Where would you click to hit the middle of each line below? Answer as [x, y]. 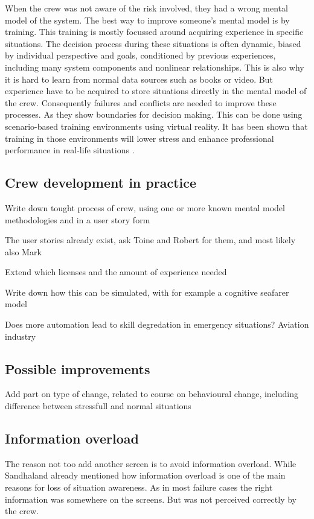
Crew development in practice [101, 183]
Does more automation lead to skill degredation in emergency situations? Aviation [157, 324]
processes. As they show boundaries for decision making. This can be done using [154, 114]
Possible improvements [78, 368]
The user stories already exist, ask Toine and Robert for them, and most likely [150, 240]
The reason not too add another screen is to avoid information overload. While [151, 463]
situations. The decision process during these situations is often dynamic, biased [153, 43]
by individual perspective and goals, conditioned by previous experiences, [140, 55]
